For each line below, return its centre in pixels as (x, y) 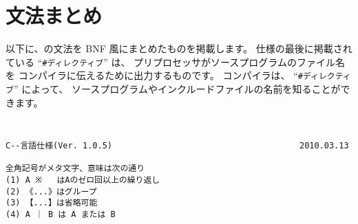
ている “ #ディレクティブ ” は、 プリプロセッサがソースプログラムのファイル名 (175, 61)
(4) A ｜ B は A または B (61, 214)
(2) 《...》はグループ (51, 191)
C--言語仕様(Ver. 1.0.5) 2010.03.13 (177, 145)
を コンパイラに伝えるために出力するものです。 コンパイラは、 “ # (154, 75)
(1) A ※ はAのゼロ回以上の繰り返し (83, 180)
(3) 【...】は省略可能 (52, 203)
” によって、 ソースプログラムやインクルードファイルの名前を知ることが (177, 89)
